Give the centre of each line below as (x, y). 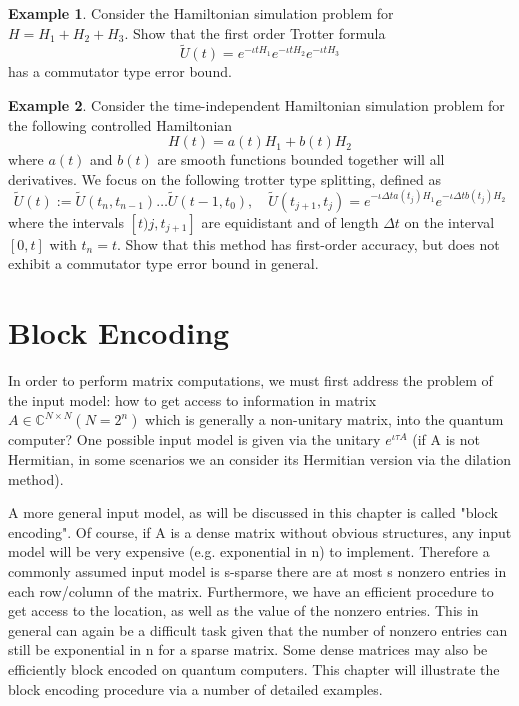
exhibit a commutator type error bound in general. (163, 263)
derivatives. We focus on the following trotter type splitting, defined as (224, 178)
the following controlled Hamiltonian (120, 124)
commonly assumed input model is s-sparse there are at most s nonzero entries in (257, 570)
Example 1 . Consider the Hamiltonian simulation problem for (201, 13)
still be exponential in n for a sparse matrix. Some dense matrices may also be (248, 649)
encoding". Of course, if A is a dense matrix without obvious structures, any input (260, 531)
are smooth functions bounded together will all (301, 159)
